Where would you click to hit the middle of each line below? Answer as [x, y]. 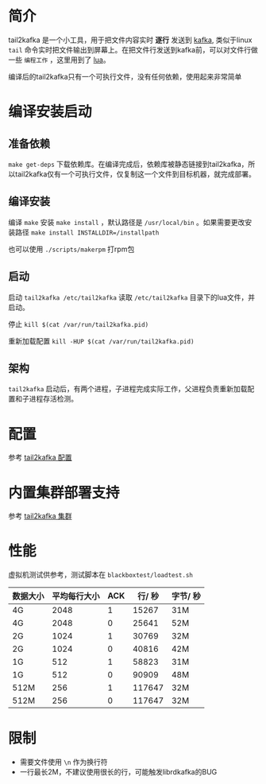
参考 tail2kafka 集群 [40, 516]
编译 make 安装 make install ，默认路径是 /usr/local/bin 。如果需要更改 [127, 222]
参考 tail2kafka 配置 [40, 457]
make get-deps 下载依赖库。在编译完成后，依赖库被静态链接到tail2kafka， [128, 164]
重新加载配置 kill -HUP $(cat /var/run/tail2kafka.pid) [101, 341]
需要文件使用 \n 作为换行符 [64, 762]
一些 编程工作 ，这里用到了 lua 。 [59, 60]
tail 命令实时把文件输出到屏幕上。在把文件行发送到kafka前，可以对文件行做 [133, 49]
